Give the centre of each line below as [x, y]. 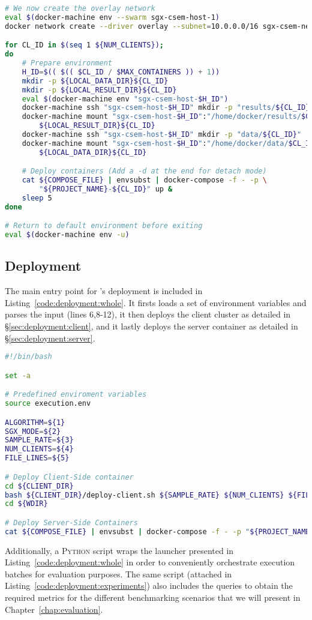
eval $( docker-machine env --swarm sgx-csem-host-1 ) [112, 17]
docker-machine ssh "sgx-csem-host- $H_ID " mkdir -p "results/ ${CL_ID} [166, 108]
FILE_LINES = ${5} [37, 458]
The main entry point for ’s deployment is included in [104, 291]
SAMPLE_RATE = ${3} [39, 440]
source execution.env [48, 404]
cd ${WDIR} [26, 504]
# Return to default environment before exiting [104, 226]
